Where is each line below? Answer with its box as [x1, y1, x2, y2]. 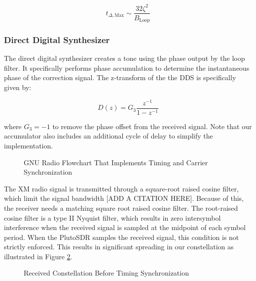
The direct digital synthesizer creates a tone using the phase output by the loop [4, 53, 245, 63]
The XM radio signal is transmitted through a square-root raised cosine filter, [4, 183, 239, 193]
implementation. [4, 140, 53, 150]
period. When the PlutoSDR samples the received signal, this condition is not [4, 232, 239, 242]
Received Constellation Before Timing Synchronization [24, 268, 189, 278]
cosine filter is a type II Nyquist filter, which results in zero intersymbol [4, 212, 221, 223]
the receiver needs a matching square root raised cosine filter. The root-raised [4, 202, 238, 213]
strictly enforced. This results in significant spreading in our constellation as [4, 241, 234, 252]
